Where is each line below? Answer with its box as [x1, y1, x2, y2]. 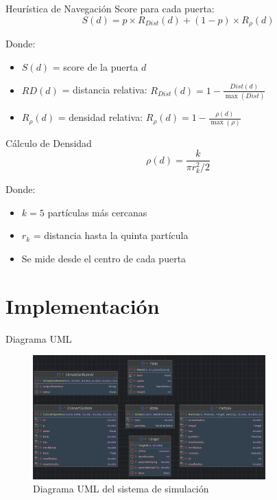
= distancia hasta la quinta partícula [33, 228, 189, 242]
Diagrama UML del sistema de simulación [33, 481, 209, 496]
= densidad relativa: [58, 110, 143, 124]
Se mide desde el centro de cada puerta [21, 251, 186, 266]
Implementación [5, 291, 160, 319]
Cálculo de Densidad [5, 135, 92, 150]
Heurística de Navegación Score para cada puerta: [5, 1, 215, 15]
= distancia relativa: [62, 82, 147, 97]
